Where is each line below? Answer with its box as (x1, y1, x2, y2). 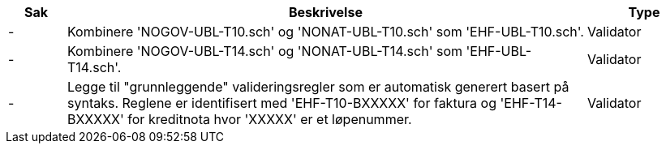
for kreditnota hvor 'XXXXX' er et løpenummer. (127, 111, 412, 127)
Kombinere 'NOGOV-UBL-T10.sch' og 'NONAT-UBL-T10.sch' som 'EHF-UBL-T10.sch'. (67, 24, 584, 40)
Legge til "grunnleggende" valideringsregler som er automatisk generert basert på (67, 79, 569, 95)
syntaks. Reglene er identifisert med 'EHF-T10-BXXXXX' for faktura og (67, 95, 496, 111)
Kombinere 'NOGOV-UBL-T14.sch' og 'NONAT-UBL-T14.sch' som (67, 43, 462, 59)
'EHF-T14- (500, 95, 562, 111)
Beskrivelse (289, 4, 363, 20)
